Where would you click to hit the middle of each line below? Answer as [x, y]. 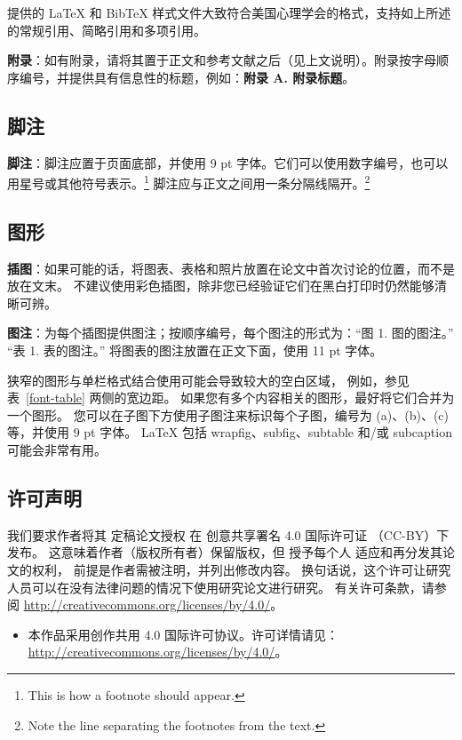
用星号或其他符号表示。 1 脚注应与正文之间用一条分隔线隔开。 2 [189, 182]
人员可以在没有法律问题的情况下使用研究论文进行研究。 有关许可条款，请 [221, 587]
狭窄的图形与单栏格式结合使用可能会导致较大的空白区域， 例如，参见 [208, 380]
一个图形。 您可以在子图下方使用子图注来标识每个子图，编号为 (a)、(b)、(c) [228, 414]
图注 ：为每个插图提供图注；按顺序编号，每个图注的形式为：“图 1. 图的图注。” [231, 333]
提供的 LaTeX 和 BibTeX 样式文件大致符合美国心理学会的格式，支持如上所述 [229, 12]
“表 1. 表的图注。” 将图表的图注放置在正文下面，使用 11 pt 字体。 [195, 350]
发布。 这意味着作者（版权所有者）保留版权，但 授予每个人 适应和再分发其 [225, 552]
